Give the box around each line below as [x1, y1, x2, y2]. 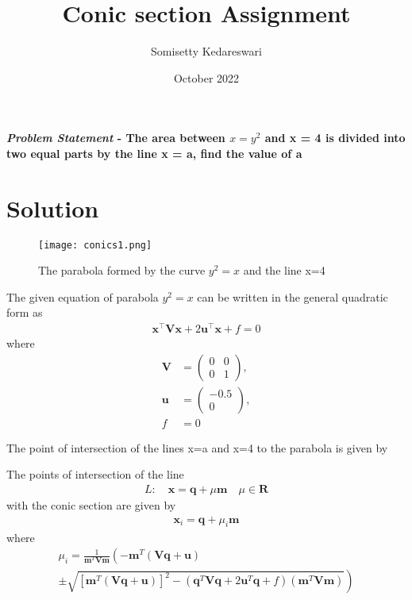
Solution [6, 191, 99, 224]
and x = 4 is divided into [264, 129, 406, 146]
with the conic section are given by [6, 497, 176, 513]
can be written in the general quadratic [197, 288, 388, 305]
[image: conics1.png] [38, 239, 152, 251]
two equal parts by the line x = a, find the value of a [6, 144, 302, 161]
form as [6, 304, 43, 321]
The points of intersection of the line [6, 466, 184, 483]
